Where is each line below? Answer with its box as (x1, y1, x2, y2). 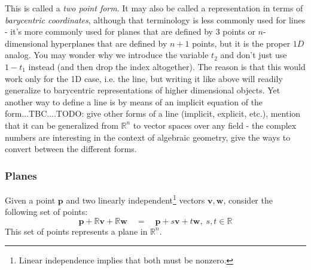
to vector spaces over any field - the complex (133, 119, 297, 131)
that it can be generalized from (5, 119, 118, 131)
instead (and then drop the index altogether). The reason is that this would (28, 60, 306, 72)
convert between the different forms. (5, 142, 137, 155)
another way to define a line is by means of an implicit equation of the (5, 95, 263, 108)
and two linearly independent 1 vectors (66, 192, 205, 206)
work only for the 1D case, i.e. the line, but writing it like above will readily (5, 72, 283, 84)
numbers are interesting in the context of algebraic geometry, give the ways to (5, 131, 291, 143)
